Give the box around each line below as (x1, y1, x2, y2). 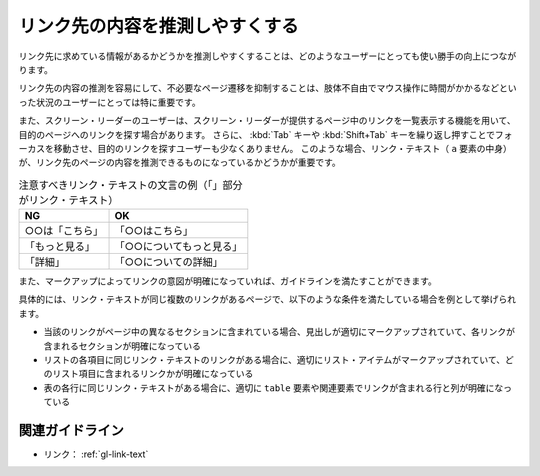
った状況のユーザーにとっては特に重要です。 (18, 96, 201, 108)
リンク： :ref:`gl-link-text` (43, 448, 149, 460)
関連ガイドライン (18, 421, 124, 439)
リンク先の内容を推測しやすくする (18, 15, 299, 37)
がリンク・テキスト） (18, 193, 119, 207)
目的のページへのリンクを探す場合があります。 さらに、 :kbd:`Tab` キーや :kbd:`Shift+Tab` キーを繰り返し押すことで (18, 128, 495, 140)
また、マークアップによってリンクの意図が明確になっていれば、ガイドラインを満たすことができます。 (18, 275, 437, 287)
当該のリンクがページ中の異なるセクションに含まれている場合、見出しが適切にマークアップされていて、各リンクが (43, 326, 515, 338)
